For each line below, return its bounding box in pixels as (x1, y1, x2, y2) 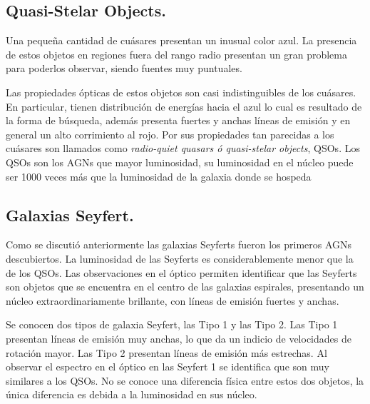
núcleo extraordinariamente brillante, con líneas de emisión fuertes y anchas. (6, 293, 339, 308)
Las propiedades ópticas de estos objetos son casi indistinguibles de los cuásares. (6, 84, 356, 99)
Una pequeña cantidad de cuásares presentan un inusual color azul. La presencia (6, 33, 357, 48)
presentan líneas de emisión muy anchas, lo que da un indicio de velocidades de (6, 330, 351, 345)
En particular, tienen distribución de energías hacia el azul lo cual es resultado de (6, 99, 362, 113)
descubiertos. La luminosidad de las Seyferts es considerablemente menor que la (6, 251, 354, 266)
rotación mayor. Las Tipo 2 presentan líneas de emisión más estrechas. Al (6, 345, 327, 360)
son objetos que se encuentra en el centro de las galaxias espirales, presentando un (6, 279, 364, 294)
